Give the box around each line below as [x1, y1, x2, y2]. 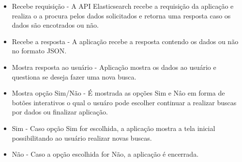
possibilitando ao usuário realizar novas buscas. [12, 132, 152, 143]
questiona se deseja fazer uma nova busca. [12, 71, 136, 81]
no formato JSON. [12, 46, 67, 56]
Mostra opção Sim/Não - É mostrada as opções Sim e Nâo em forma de [12, 88, 225, 98]
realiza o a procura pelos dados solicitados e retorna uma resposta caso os [12, 10, 231, 20]
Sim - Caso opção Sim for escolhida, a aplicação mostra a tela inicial [12, 123, 215, 133]
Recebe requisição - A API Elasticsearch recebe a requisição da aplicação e [12, 1, 234, 11]
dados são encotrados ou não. [12, 20, 99, 30]
